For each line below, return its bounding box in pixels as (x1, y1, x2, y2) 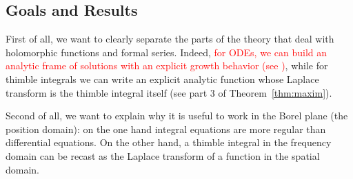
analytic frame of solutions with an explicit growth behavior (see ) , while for (6, 58, 328, 73)
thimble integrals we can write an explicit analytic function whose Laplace (6, 71, 319, 86)
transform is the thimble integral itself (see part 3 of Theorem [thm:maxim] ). (6, 85, 332, 99)
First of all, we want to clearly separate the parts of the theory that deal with (6, 32, 334, 46)
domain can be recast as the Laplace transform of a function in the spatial (6, 148, 320, 163)
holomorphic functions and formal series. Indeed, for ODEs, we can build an (6, 45, 327, 59)
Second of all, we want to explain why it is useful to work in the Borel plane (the (6, 108, 348, 123)
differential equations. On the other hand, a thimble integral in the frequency (6, 135, 332, 150)
